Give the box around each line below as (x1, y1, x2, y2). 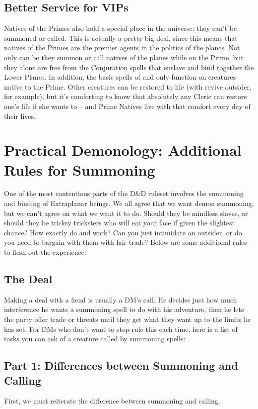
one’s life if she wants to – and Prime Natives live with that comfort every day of (4, 101, 251, 111)
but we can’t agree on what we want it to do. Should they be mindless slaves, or (4, 207, 248, 218)
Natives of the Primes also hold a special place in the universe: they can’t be (4, 23, 237, 33)
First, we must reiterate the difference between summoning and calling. (4, 396, 220, 406)
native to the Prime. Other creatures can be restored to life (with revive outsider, (4, 81, 252, 92)
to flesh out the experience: (4, 247, 86, 257)
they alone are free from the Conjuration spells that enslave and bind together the (4, 62, 254, 72)
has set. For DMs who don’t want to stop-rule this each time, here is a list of (4, 323, 238, 334)
